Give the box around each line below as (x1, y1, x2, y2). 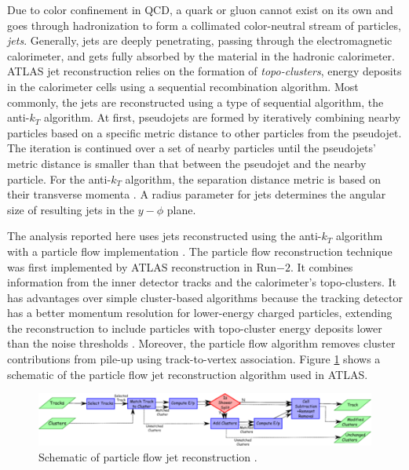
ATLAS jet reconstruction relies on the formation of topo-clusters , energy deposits (7, 63, 402, 79)
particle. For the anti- (7, 170, 111, 187)
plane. (166, 201, 196, 217)
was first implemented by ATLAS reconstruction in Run (7, 258, 276, 275)
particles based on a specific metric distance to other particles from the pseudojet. (7, 124, 402, 140)
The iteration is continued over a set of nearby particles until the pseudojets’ (7, 140, 376, 156)
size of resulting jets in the (7, 201, 135, 217)
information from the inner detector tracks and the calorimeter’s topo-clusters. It (7, 274, 397, 290)
